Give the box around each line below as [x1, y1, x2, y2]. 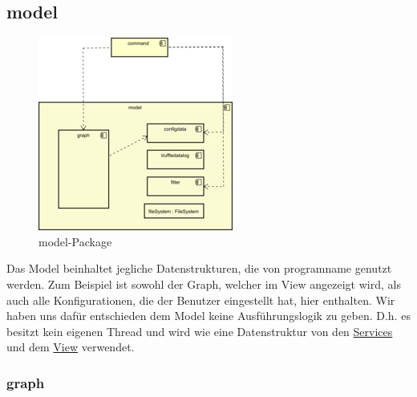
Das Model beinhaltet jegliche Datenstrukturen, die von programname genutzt [6, 260, 392, 277]
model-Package [38, 233, 112, 249]
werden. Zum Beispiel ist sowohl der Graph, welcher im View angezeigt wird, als [6, 275, 401, 292]
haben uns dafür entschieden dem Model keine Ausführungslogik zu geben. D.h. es [6, 307, 411, 324]
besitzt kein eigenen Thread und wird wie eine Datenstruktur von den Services [6, 322, 393, 339]
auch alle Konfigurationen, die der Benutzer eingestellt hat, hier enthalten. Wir [6, 291, 395, 308]
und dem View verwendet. [6, 338, 135, 355]
